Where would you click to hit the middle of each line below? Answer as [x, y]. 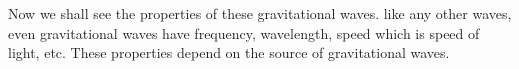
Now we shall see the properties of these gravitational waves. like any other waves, [260, 13]
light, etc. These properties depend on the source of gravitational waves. [229, 52]
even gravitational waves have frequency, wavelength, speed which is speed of [244, 32]
